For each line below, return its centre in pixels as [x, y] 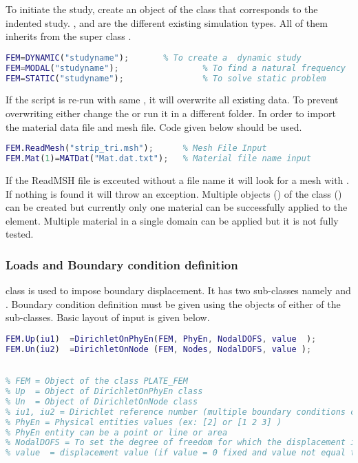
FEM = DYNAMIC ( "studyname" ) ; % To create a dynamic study [154, 58]
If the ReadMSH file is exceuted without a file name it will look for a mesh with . [177, 179]
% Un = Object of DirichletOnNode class [102, 401]
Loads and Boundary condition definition [122, 264]
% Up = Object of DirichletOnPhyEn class [104, 392]
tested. [20, 234]
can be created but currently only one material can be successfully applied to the [177, 207]
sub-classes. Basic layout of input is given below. [108, 317]
